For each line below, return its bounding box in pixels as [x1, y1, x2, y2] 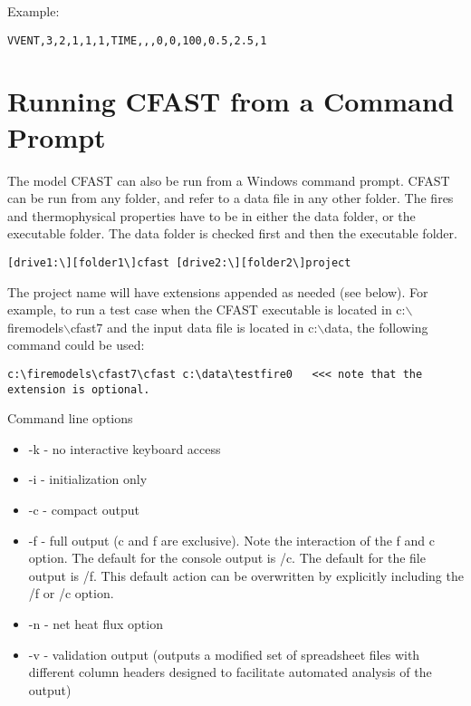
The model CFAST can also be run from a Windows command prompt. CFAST [7, 170, 450, 189]
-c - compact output [28, 500, 139, 519]
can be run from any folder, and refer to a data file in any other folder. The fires [7, 189, 454, 208]
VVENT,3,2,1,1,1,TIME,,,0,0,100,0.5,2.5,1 [7, 34, 267, 47]
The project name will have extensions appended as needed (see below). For [7, 282, 428, 301]
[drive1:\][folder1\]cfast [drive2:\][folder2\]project [7, 256, 351, 269]
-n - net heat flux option [28, 614, 163, 633]
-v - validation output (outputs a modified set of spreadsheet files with [28, 644, 420, 663]
